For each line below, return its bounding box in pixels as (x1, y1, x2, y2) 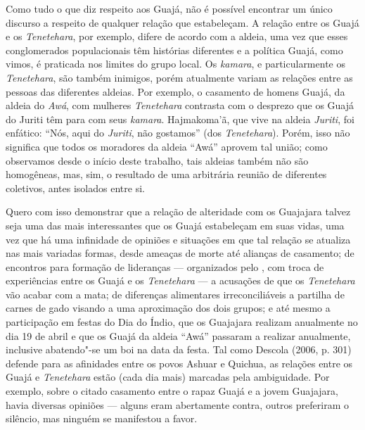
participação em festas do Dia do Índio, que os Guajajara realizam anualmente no (6, 315, 358, 329)
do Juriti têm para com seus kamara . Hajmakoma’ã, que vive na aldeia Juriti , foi (6, 111, 354, 126)
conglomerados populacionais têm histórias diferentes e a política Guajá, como (6, 42, 343, 57)
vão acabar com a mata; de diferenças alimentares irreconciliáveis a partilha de (6, 286, 345, 301)
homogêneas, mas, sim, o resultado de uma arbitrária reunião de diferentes (6, 167, 327, 182)
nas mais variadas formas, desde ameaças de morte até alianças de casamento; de (6, 246, 354, 260)
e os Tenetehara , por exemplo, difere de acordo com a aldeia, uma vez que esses (6, 29, 348, 44)
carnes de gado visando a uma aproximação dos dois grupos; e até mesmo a (6, 301, 331, 315)
